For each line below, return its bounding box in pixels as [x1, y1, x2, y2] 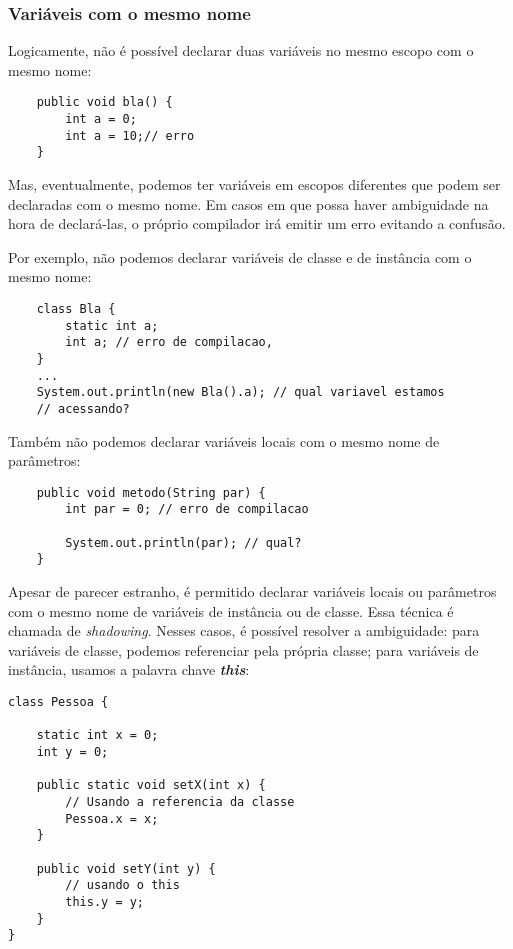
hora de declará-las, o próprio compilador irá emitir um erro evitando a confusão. [8, 213, 506, 234]
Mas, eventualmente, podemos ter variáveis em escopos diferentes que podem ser [8, 174, 501, 195]
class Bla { [36, 302, 116, 316]
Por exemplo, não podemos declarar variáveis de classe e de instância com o [8, 246, 472, 267]
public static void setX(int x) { [36, 778, 266, 793]
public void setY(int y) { [36, 861, 216, 876]
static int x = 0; [36, 728, 159, 743]
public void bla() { [36, 95, 173, 110]
